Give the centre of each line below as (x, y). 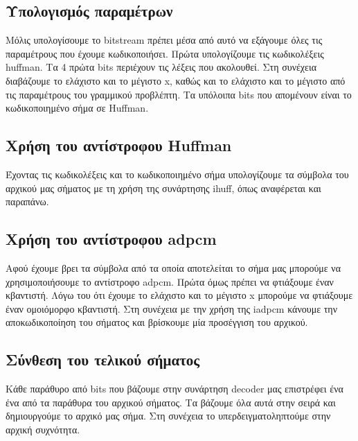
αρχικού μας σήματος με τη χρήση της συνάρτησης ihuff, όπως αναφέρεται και (163, 188)
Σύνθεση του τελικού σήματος (103, 360)
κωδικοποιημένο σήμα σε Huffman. (77, 108)
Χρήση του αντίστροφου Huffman (119, 145)
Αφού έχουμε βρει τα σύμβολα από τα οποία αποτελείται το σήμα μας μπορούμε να (173, 267)
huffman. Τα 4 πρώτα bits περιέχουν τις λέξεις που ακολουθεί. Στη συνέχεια (161, 67)
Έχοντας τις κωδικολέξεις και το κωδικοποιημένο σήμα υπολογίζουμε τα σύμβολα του (177, 174)
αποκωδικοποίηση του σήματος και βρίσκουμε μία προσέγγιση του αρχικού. (157, 322)
